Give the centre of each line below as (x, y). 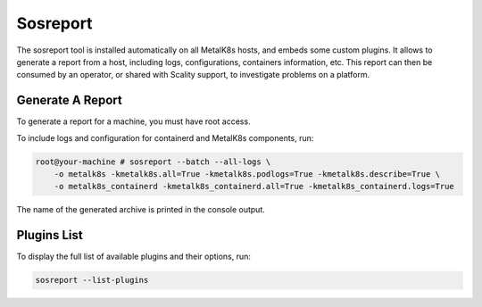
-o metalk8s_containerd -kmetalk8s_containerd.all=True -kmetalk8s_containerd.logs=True (254, 187)
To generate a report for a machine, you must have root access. (133, 121)
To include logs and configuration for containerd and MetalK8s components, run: (165, 137)
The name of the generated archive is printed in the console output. (141, 210)
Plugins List (50, 235)
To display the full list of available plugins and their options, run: (134, 257)
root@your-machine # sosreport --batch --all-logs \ (153, 162)
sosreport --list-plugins (92, 280)
